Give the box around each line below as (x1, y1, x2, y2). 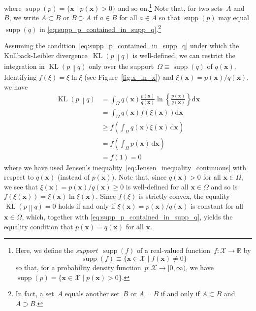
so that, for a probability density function (15, 262, 141, 273)
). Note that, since (111, 172, 167, 182)
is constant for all (191, 200, 243, 211)
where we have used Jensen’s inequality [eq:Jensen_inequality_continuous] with (4, 162, 247, 172)
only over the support (89, 61, 154, 71)
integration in (4, 61, 45, 71)
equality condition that (4, 221, 73, 231)
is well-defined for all (126, 181, 189, 191)
